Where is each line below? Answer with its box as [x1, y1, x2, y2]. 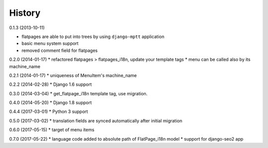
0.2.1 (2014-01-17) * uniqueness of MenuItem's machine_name [9, 72, 137, 78]
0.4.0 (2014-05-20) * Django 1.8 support [9, 100, 92, 106]
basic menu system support [21, 40, 79, 46]
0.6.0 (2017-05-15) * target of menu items [9, 127, 94, 133]
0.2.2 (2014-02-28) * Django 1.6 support [9, 81, 92, 87]
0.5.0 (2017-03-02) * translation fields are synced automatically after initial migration [9, 117, 183, 123]
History [9, 7, 41, 18]
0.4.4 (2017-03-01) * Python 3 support [9, 109, 88, 114]
